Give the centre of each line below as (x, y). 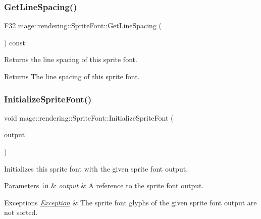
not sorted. (21, 212)
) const (15, 42)
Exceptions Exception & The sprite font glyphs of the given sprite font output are (130, 202)
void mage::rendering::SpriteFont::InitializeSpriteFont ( (89, 117)
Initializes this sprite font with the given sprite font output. (96, 168)
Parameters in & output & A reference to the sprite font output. (104, 185)
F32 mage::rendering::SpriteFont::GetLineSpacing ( (83, 25)
